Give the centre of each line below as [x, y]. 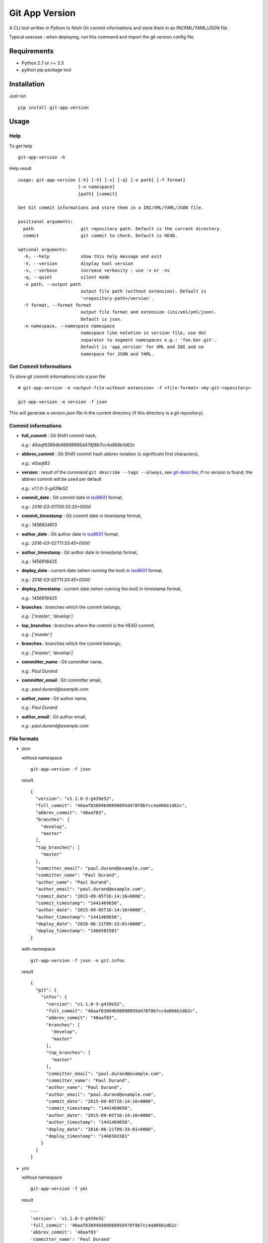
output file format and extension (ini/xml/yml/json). [149, 312]
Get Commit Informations [40, 366]
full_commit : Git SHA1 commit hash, [59, 436]
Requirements [32, 51]
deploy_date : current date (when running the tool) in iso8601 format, [92, 571]
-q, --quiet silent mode [67, 277]
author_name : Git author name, [55, 698]
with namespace [38, 949]
